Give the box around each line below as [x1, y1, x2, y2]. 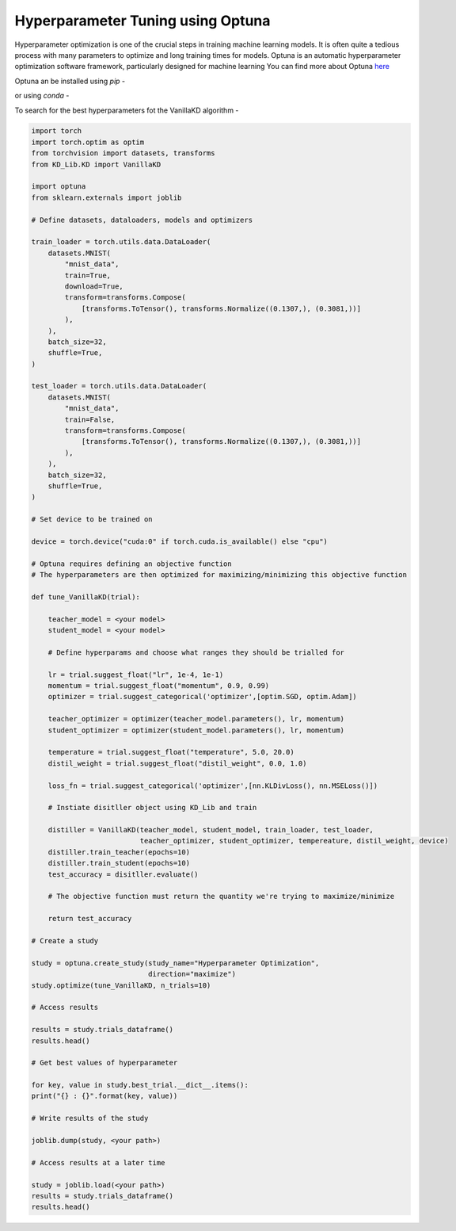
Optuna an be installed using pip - [14, 76, 126, 86]
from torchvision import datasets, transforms [31, 149, 215, 158]
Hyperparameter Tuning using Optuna [14, 12, 271, 29]
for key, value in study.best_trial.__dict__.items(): [31, 1080, 249, 1090]
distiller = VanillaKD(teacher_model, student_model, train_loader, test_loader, [47, 825, 374, 835]
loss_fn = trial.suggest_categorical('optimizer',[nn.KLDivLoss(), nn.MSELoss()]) [47, 781, 378, 790]
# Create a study [31, 936, 99, 945]
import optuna [31, 182, 86, 191]
